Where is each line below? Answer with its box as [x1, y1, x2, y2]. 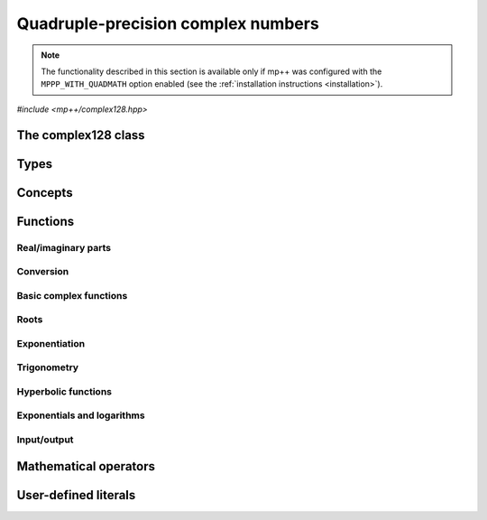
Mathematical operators [16, 459, 155, 474]
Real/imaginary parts [16, 241, 112, 254]
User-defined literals [16, 487, 136, 503]
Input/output [16, 433, 74, 446]
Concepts [16, 185, 73, 200]
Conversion [16, 265, 69, 278]
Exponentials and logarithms [16, 409, 145, 422]
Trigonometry [16, 361, 79, 374]
